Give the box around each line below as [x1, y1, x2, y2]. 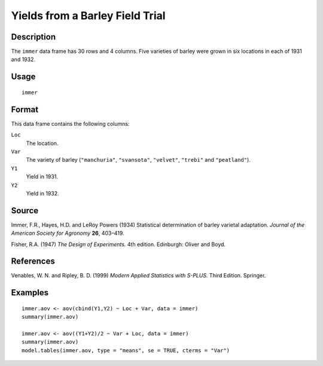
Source [11, 205, 39, 216]
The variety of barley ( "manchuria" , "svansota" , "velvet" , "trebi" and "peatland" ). [26, 156, 251, 164]
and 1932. [11, 56, 36, 63]
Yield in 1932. [26, 189, 59, 197]
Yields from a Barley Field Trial [11, 9, 166, 22]
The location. [26, 140, 59, 147]
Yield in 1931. [26, 173, 58, 180]
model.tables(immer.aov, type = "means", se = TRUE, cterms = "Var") [22, 347, 230, 353]
